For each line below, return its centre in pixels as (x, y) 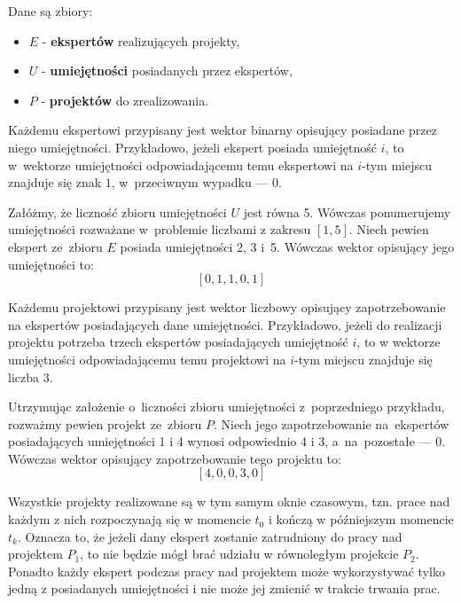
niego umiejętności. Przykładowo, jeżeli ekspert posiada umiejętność (192, 147)
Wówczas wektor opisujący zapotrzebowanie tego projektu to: (175, 458)
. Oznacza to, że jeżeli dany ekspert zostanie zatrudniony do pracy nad (210, 536)
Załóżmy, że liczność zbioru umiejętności (117, 211)
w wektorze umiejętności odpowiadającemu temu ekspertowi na (181, 164)
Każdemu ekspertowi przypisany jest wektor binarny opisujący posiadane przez (223, 130)
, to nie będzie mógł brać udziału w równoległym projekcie (239, 554)
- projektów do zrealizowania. (125, 100)
